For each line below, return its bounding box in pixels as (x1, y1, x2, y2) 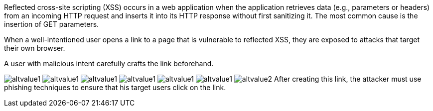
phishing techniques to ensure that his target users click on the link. (4, 83, 226, 92)
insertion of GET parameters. (4, 20, 99, 28)
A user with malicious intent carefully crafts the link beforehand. (4, 59, 214, 68)
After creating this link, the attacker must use (274, 75, 422, 83)
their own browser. (4, 44, 65, 52)
